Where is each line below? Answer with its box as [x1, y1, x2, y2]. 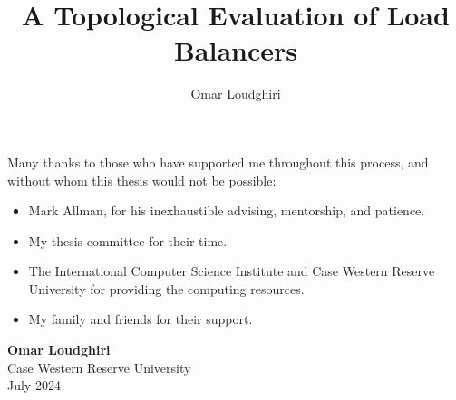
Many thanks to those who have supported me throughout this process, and [7, 152, 429, 171]
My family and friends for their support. [28, 310, 253, 329]
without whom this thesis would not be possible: [7, 170, 277, 189]
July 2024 [7, 376, 61, 395]
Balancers [173, 32, 298, 69]
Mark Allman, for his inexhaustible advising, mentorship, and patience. [28, 201, 425, 220]
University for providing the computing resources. [28, 279, 305, 298]
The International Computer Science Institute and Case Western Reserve [28, 262, 435, 281]
